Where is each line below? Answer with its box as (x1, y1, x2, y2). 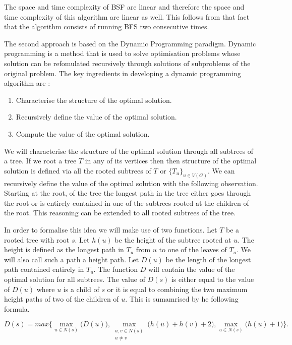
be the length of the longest (165, 254, 251, 264)
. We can (207, 165, 235, 176)
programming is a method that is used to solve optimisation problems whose (4, 48, 241, 59)
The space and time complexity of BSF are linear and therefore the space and (4, 2, 245, 12)
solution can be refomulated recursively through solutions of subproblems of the (4, 57, 251, 68)
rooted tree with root (4, 234, 70, 245)
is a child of (63, 283, 99, 294)
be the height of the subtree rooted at (114, 234, 231, 245)
